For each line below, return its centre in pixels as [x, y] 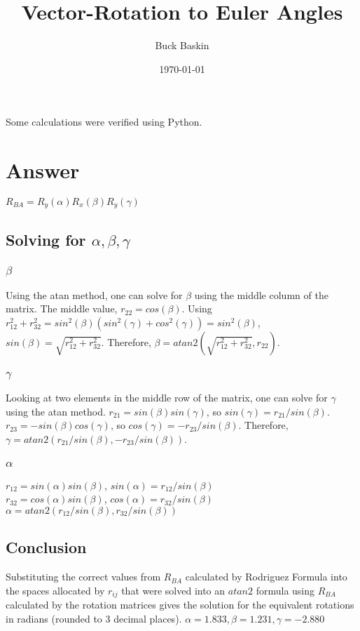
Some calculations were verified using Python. [104, 122]
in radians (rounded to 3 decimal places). [94, 618]
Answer [43, 170]
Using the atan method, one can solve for [94, 294]
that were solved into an [173, 590]
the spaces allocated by [55, 590]
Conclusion [46, 547]
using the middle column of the [261, 294]
